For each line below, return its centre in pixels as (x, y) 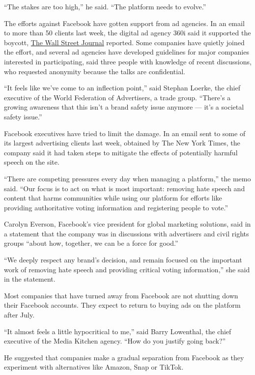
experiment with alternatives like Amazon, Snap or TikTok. (94, 367)
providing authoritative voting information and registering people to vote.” (116, 207)
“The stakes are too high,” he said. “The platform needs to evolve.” (105, 6)
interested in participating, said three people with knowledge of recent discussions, (128, 61)
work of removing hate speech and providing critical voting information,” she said (127, 269)
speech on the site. (32, 162)
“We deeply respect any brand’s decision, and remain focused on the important (123, 260)
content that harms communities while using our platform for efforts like (113, 198)
